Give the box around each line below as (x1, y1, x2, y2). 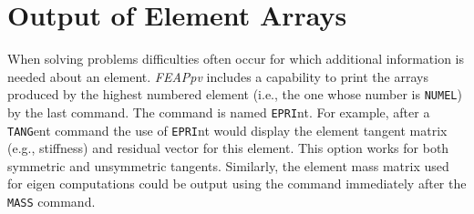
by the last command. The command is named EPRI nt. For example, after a (7, 102, 430, 121)
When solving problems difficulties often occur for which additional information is (7, 49, 465, 68)
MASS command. (7, 192, 96, 211)
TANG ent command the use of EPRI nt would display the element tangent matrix (7, 120, 448, 139)
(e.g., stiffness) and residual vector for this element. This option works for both (7, 138, 449, 158)
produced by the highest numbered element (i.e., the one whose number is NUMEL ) (7, 85, 462, 104)
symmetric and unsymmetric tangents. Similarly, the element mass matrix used (7, 156, 449, 175)
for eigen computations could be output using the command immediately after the (7, 174, 467, 193)
